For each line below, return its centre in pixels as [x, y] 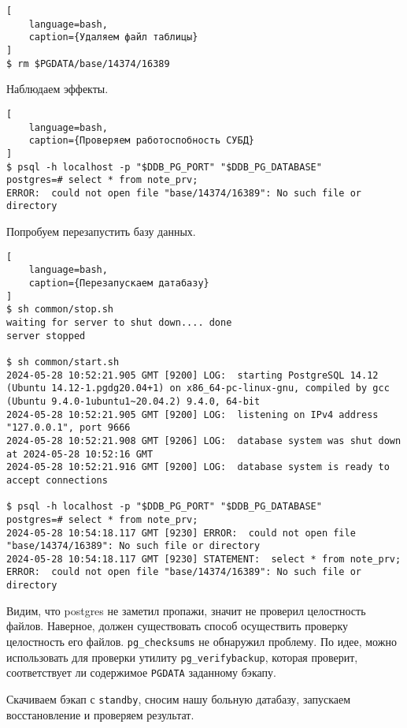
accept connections [57, 480]
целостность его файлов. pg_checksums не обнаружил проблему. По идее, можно [202, 641]
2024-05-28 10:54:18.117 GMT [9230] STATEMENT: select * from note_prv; [204, 559]
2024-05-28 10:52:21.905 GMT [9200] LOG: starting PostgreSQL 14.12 [192, 375]
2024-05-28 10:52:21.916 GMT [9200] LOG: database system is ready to [198, 467]
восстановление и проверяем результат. [100, 714]
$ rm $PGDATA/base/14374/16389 [88, 63]
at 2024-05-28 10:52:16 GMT [80, 454]
